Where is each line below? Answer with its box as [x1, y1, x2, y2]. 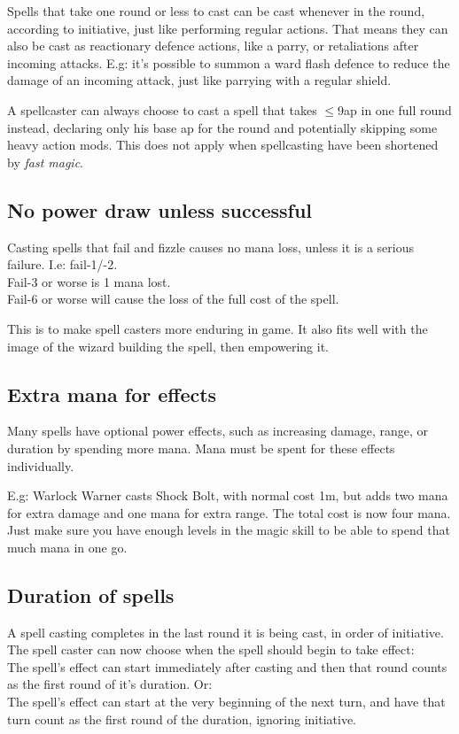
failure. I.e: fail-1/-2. [7, 255, 118, 274]
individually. [7, 456, 74, 475]
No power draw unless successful [7, 196, 313, 223]
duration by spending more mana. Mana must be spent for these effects [7, 438, 395, 457]
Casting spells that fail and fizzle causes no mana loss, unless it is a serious [7, 237, 415, 256]
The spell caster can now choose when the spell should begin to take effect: [7, 640, 415, 659]
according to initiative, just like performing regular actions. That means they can [7, 19, 448, 37]
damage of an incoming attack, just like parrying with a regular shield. [7, 71, 392, 89]
